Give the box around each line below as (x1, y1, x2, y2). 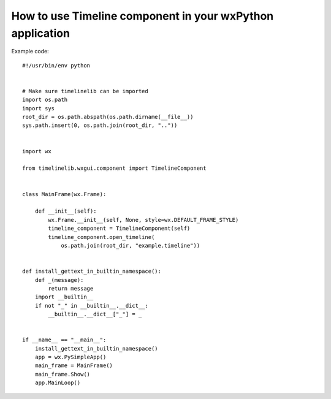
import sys (22, 105, 55, 112)
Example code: (11, 48, 49, 55)
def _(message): (34, 276, 84, 283)
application (11, 26, 70, 40)
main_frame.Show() (34, 371, 91, 378)
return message (48, 285, 94, 292)
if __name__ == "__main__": (22, 336, 107, 343)
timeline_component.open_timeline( (48, 234, 155, 240)
